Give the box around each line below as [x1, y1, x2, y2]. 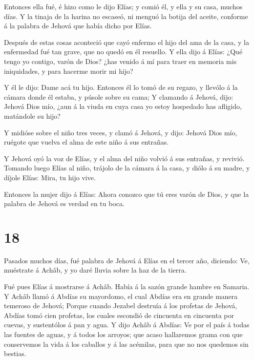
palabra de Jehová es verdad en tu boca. [4, 198, 125, 209]
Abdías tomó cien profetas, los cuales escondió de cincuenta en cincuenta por [4, 310, 234, 320]
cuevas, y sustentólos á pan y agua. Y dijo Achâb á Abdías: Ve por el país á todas [4, 319, 250, 330]
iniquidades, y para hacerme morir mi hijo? [4, 65, 133, 76]
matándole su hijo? [4, 110, 61, 121]
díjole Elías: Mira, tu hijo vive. [4, 172, 96, 182]
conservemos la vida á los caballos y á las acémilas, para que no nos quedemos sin [4, 339, 249, 349]
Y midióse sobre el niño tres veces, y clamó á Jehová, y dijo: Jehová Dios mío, [4, 127, 237, 137]
